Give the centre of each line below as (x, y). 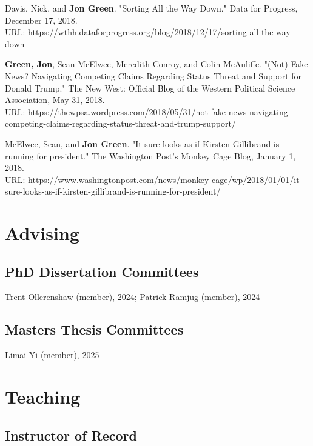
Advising (42, 233)
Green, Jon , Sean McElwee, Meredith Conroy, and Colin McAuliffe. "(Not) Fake (156, 64)
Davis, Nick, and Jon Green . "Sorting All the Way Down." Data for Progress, (151, 8)
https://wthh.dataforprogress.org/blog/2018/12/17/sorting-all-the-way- (161, 32)
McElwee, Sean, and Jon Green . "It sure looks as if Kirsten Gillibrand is (142, 143)
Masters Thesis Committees (94, 329)
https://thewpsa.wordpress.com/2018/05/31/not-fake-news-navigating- (160, 111)
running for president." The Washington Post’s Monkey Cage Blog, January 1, (150, 155)
